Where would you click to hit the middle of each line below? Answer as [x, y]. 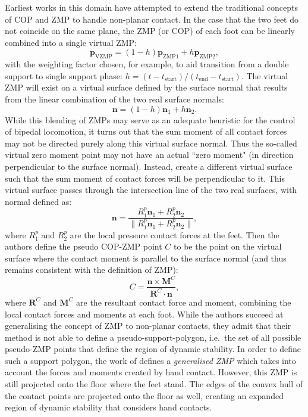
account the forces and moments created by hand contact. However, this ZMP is [151, 372]
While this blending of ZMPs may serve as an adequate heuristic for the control [150, 119]
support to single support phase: [64, 75]
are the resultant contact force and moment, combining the [184, 302]
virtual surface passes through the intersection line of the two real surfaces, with [151, 190]
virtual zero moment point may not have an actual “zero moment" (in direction [149, 155]
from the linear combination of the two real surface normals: [115, 99]
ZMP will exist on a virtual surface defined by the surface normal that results [146, 87]
